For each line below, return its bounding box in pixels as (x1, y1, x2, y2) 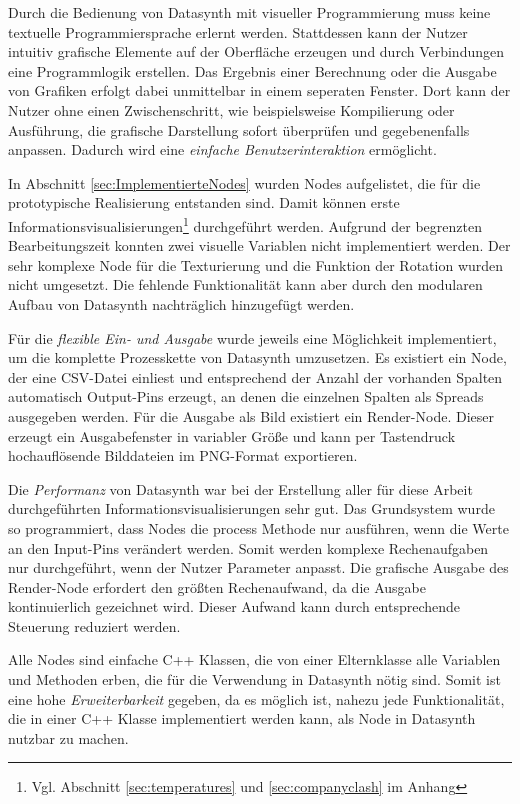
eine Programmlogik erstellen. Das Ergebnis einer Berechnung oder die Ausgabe (8, 60, 497, 81)
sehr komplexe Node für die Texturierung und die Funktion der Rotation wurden (8, 254, 504, 275)
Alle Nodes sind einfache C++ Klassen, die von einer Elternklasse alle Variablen (8, 649, 501, 670)
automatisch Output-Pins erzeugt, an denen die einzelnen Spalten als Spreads (8, 386, 484, 407)
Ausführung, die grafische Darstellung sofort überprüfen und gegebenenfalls (8, 119, 470, 140)
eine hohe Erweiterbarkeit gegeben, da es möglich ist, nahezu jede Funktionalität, (8, 688, 505, 709)
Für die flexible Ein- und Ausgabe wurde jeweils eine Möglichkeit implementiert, (8, 327, 497, 348)
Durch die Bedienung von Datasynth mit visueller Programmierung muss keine (8, 2, 491, 22)
